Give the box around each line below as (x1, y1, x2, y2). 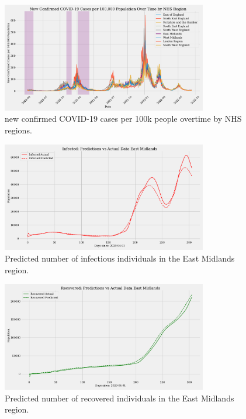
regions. (5, 124, 32, 136)
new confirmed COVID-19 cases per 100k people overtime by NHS (5, 112, 242, 125)
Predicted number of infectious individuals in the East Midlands (5, 252, 235, 265)
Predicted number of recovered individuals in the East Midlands (5, 391, 234, 404)
